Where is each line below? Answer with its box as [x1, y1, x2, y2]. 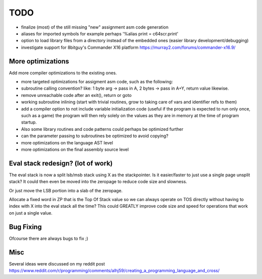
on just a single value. [9, 210, 53, 216]
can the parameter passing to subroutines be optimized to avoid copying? [21, 133, 168, 139]
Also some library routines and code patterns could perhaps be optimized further [21, 126, 184, 132]
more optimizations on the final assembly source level [21, 146, 129, 152]
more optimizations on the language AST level [21, 139, 114, 145]
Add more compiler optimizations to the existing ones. [9, 70, 117, 76]
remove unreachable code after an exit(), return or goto [21, 92, 132, 98]
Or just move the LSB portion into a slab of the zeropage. [9, 187, 123, 193]
